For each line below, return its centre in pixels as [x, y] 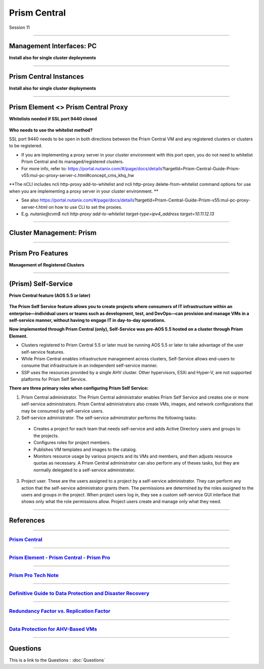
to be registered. [26, 146]
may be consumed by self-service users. [62, 411]
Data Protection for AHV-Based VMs [53, 629]
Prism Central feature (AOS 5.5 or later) [50, 295]
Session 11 [20, 27]
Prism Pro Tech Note [34, 576]
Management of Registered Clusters [47, 265]
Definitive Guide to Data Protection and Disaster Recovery [79, 593]
